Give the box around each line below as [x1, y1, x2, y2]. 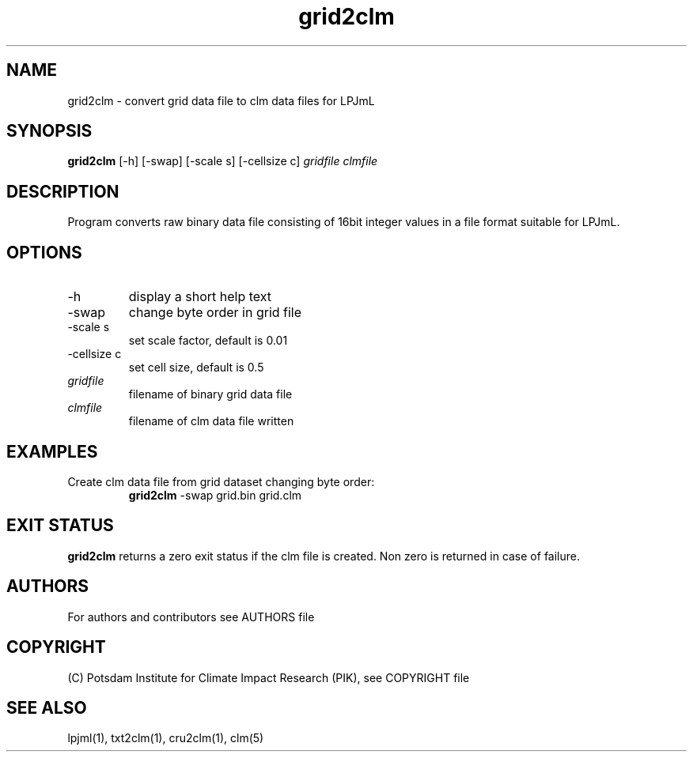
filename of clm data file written [128, 414, 294, 428]
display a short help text [128, 288, 272, 305]
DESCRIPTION [6, 181, 119, 202]
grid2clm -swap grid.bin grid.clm [128, 488, 302, 502]
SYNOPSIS [6, 121, 93, 141]
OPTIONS [6, 242, 82, 262]
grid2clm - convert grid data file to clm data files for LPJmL [67, 93, 375, 107]
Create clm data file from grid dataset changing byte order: [67, 474, 375, 488]
